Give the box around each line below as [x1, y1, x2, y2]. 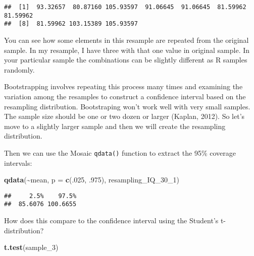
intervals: [4, 157, 32, 168]
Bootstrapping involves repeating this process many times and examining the [4, 81, 243, 92]
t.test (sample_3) [4, 242, 59, 252]
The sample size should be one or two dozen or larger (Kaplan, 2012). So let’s [4, 111, 245, 121]
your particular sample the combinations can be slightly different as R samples [4, 54, 247, 65]
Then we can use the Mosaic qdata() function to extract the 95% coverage [4, 147, 236, 158]
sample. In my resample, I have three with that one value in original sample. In [4, 44, 250, 55]
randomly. [4, 64, 35, 75]
